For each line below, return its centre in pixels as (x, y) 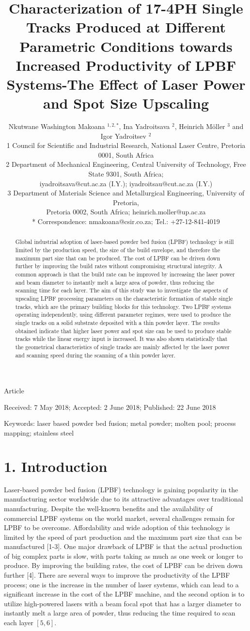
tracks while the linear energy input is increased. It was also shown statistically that (121, 339)
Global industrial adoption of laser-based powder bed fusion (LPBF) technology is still (125, 242)
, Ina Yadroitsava (144, 126)
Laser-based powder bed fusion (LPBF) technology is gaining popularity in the (121, 489)
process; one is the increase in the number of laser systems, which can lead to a (121, 584)
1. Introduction (56, 466)
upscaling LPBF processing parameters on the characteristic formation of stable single (124, 298)
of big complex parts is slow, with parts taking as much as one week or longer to (123, 556)
